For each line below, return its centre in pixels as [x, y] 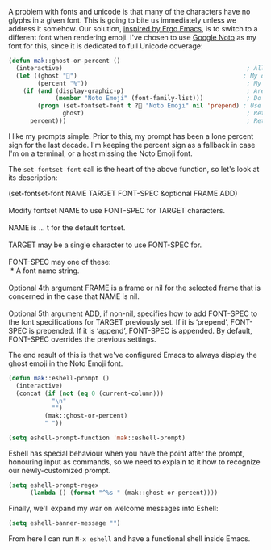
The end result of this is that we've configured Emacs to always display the [133, 355]
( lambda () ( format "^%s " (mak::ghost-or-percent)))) [124, 493]
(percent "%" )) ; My [150, 83]
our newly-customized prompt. [60, 470]
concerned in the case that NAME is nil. [74, 296]
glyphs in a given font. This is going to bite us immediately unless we [123, 20]
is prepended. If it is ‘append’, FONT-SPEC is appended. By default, [140, 330]
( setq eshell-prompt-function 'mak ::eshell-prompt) [97, 438]
